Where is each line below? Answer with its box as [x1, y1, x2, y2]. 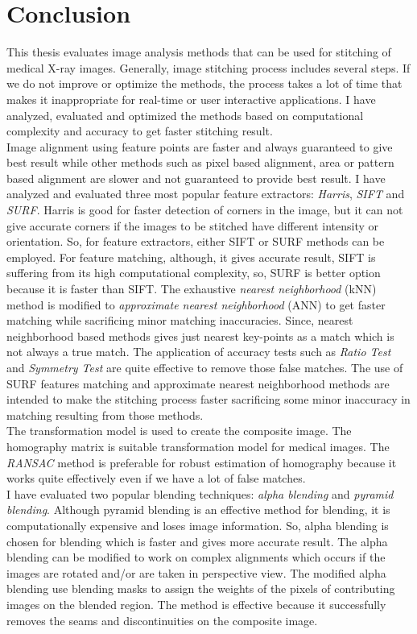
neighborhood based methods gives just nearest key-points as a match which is [6, 327, 394, 344]
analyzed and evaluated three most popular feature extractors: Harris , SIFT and [6, 185, 405, 202]
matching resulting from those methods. [6, 406, 204, 423]
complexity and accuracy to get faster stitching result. [6, 122, 273, 139]
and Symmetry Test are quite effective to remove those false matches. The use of [6, 359, 403, 375]
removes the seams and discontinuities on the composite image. [6, 611, 318, 628]
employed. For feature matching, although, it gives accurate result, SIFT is [6, 248, 376, 265]
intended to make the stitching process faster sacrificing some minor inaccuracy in [6, 391, 411, 408]
